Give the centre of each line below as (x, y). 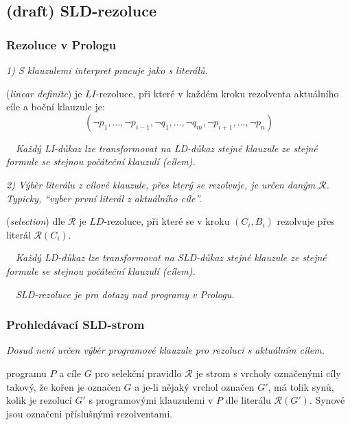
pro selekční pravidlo (138, 373)
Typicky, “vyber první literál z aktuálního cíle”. (104, 198)
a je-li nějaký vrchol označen (195, 386)
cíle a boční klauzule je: (56, 107)
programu (26, 373)
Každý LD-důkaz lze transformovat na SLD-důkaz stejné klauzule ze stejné (171, 257)
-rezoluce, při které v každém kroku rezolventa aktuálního (217, 93)
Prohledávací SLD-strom (75, 325)
